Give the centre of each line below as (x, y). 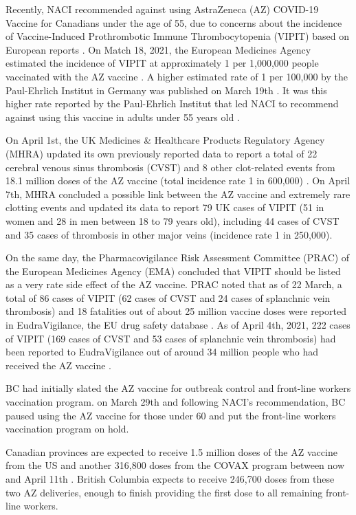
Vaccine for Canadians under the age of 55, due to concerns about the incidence (174, 22)
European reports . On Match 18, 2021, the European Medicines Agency (158, 49)
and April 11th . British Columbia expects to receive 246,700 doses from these (170, 479)
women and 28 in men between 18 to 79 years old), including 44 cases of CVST (173, 220)
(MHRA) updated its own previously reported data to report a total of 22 (162, 153)
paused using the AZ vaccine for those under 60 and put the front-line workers (171, 415)
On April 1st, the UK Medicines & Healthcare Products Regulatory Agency (165, 140)
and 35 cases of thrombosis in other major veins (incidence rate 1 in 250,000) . (169, 234)
